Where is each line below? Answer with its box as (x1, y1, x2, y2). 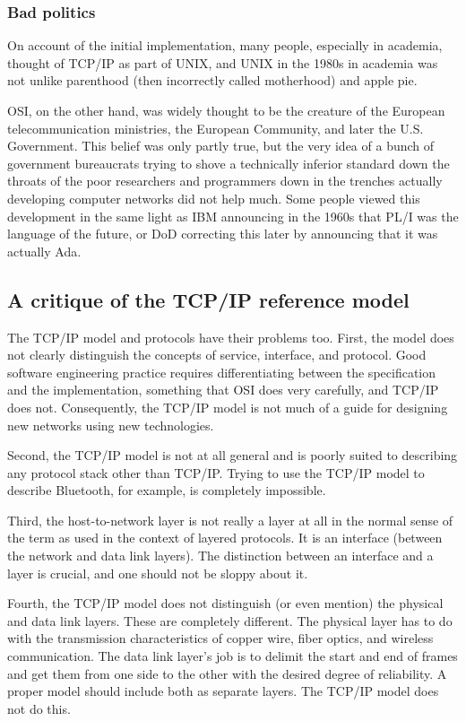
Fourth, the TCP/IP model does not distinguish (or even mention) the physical (7, 594, 444, 612)
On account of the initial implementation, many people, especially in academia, (7, 36, 443, 55)
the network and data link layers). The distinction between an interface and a (7, 546, 434, 565)
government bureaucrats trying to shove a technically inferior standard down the (7, 153, 450, 172)
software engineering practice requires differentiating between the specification (7, 362, 436, 381)
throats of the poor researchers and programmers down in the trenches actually (7, 171, 443, 190)
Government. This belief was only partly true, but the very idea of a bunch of (7, 136, 435, 155)
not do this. (7, 699, 71, 717)
